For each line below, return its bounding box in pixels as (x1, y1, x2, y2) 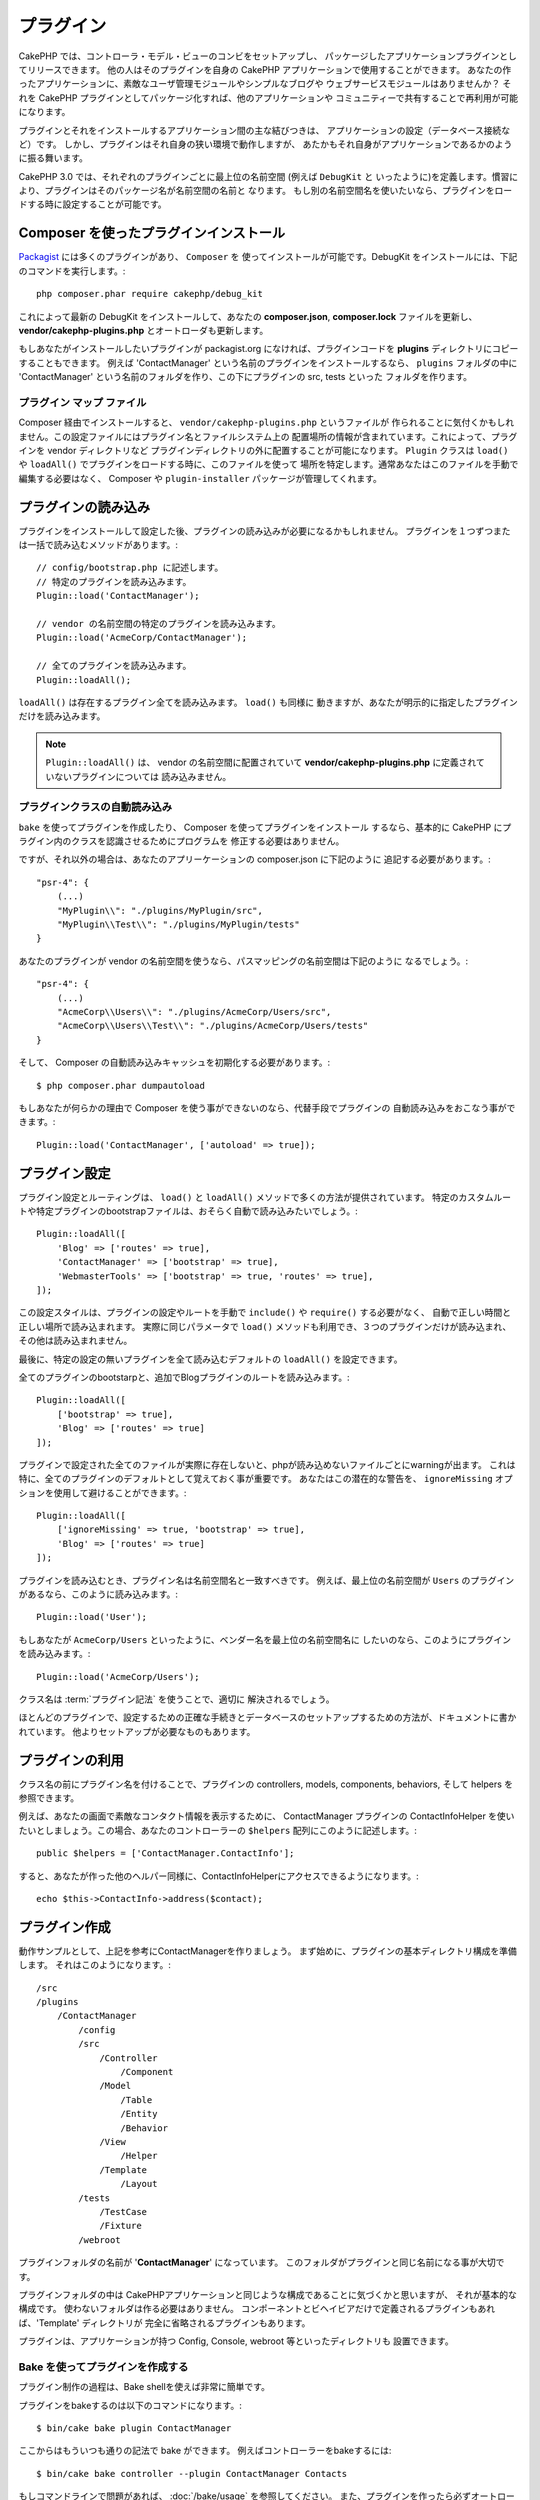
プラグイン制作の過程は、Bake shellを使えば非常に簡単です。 (18, 2381, 270, 2393)
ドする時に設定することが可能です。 (18, 198, 167, 210)
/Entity (120, 2108, 158, 2120)
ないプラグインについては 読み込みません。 (53, 770, 232, 782)
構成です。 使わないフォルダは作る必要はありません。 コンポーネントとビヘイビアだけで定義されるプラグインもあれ (18, 2303, 496, 2315)
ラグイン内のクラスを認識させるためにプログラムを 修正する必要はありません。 (18, 835, 345, 847)
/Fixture (99, 2220, 142, 2232)
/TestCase (99, 2206, 148, 2217)
